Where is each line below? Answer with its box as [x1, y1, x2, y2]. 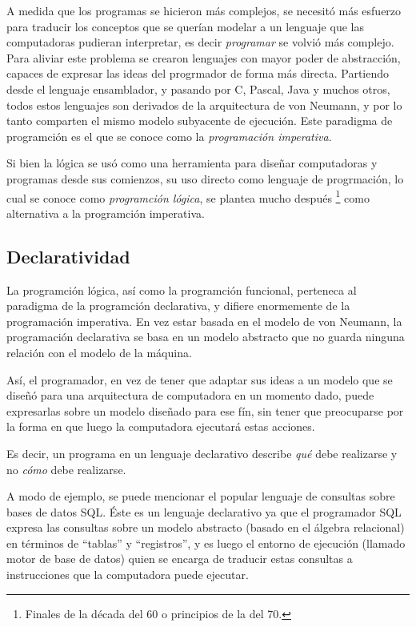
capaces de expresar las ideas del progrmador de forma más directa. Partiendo [6, 65, 390, 82]
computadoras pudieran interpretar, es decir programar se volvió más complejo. [6, 34, 394, 50]
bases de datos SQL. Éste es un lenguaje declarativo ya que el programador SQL [6, 503, 402, 520]
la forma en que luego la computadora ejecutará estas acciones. [6, 418, 315, 435]
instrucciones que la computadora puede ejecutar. [6, 566, 249, 583]
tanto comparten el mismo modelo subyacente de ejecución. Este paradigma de [6, 112, 393, 129]
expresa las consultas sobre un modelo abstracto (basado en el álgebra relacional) [6, 519, 405, 536]
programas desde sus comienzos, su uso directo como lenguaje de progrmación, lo [6, 170, 404, 187]
